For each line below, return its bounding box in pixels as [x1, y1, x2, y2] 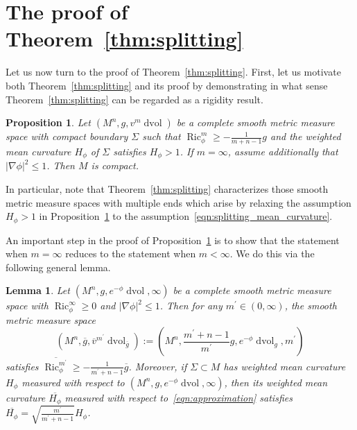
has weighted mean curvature [223, 359, 346, 373]
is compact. [91, 158, 139, 173]
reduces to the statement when [65, 246, 196, 261]
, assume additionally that [227, 144, 338, 158]
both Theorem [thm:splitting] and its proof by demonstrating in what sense [6, 78, 328, 92]
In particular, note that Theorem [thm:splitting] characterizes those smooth [6, 181, 329, 196]
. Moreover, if [128, 359, 187, 373]
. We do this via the [229, 246, 315, 261]
